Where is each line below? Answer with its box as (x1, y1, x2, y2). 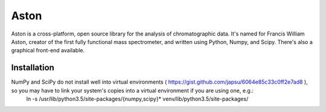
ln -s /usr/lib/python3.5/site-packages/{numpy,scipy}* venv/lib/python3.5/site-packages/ (26, 95, 249, 102)
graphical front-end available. (11, 47, 85, 54)
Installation (11, 63, 54, 73)
